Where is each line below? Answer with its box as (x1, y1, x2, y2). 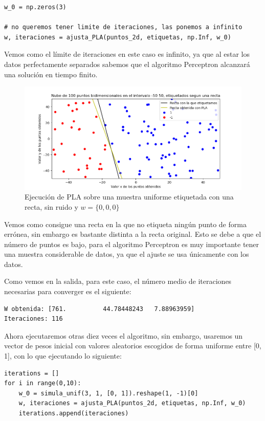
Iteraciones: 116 (4, 315, 63, 323)
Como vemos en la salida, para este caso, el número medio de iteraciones (4, 276, 232, 286)
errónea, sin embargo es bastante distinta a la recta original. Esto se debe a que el (4, 229, 261, 239)
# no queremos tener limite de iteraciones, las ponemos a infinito (4, 24, 242, 31)
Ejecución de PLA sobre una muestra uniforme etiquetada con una (25, 191, 234, 202)
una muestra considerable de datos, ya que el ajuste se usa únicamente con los (4, 249, 249, 259)
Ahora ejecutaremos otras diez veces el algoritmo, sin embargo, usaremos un (4, 330, 243, 341)
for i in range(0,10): (4, 380, 81, 387)
